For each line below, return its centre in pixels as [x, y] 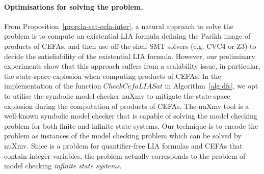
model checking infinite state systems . [63, 166]
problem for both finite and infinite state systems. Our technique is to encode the [131, 125]
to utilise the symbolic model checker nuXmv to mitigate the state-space [117, 95]
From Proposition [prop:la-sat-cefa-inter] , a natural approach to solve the [119, 26]
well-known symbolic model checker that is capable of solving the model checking [131, 116]
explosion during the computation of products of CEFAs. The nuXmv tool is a [127, 106]
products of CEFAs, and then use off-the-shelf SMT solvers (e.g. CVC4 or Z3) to [130, 46]
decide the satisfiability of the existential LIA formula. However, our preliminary [130, 56]
